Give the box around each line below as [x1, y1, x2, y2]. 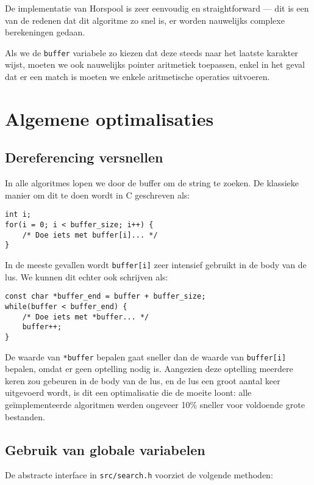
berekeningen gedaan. [5, 26, 85, 38]
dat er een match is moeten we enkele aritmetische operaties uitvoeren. [5, 70, 270, 83]
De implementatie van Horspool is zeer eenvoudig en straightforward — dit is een [5, 2, 309, 14]
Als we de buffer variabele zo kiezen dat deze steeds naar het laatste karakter [5, 46, 298, 59]
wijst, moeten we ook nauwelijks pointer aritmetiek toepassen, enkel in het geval [5, 58, 305, 71]
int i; [5, 210, 31, 219]
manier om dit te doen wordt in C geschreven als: [5, 188, 190, 201]
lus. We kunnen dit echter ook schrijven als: [5, 270, 168, 283]
